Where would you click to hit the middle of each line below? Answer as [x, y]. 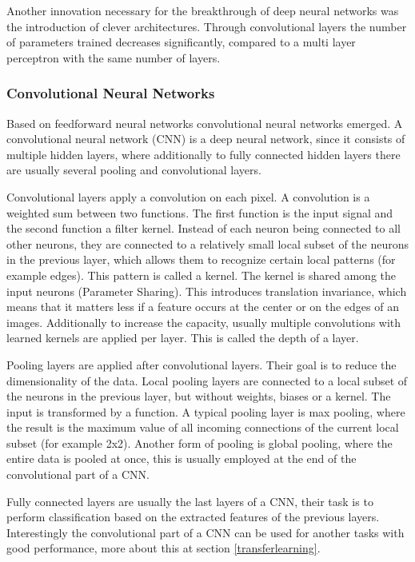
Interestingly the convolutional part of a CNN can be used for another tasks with [206, 532]
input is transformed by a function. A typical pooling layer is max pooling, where [206, 411]
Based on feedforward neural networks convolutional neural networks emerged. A [205, 123]
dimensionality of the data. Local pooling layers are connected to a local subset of [207, 380]
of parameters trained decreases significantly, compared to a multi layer [181, 42]
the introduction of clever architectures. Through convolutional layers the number [207, 26]
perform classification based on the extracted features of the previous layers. [193, 517]
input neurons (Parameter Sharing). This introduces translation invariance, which [207, 291]
